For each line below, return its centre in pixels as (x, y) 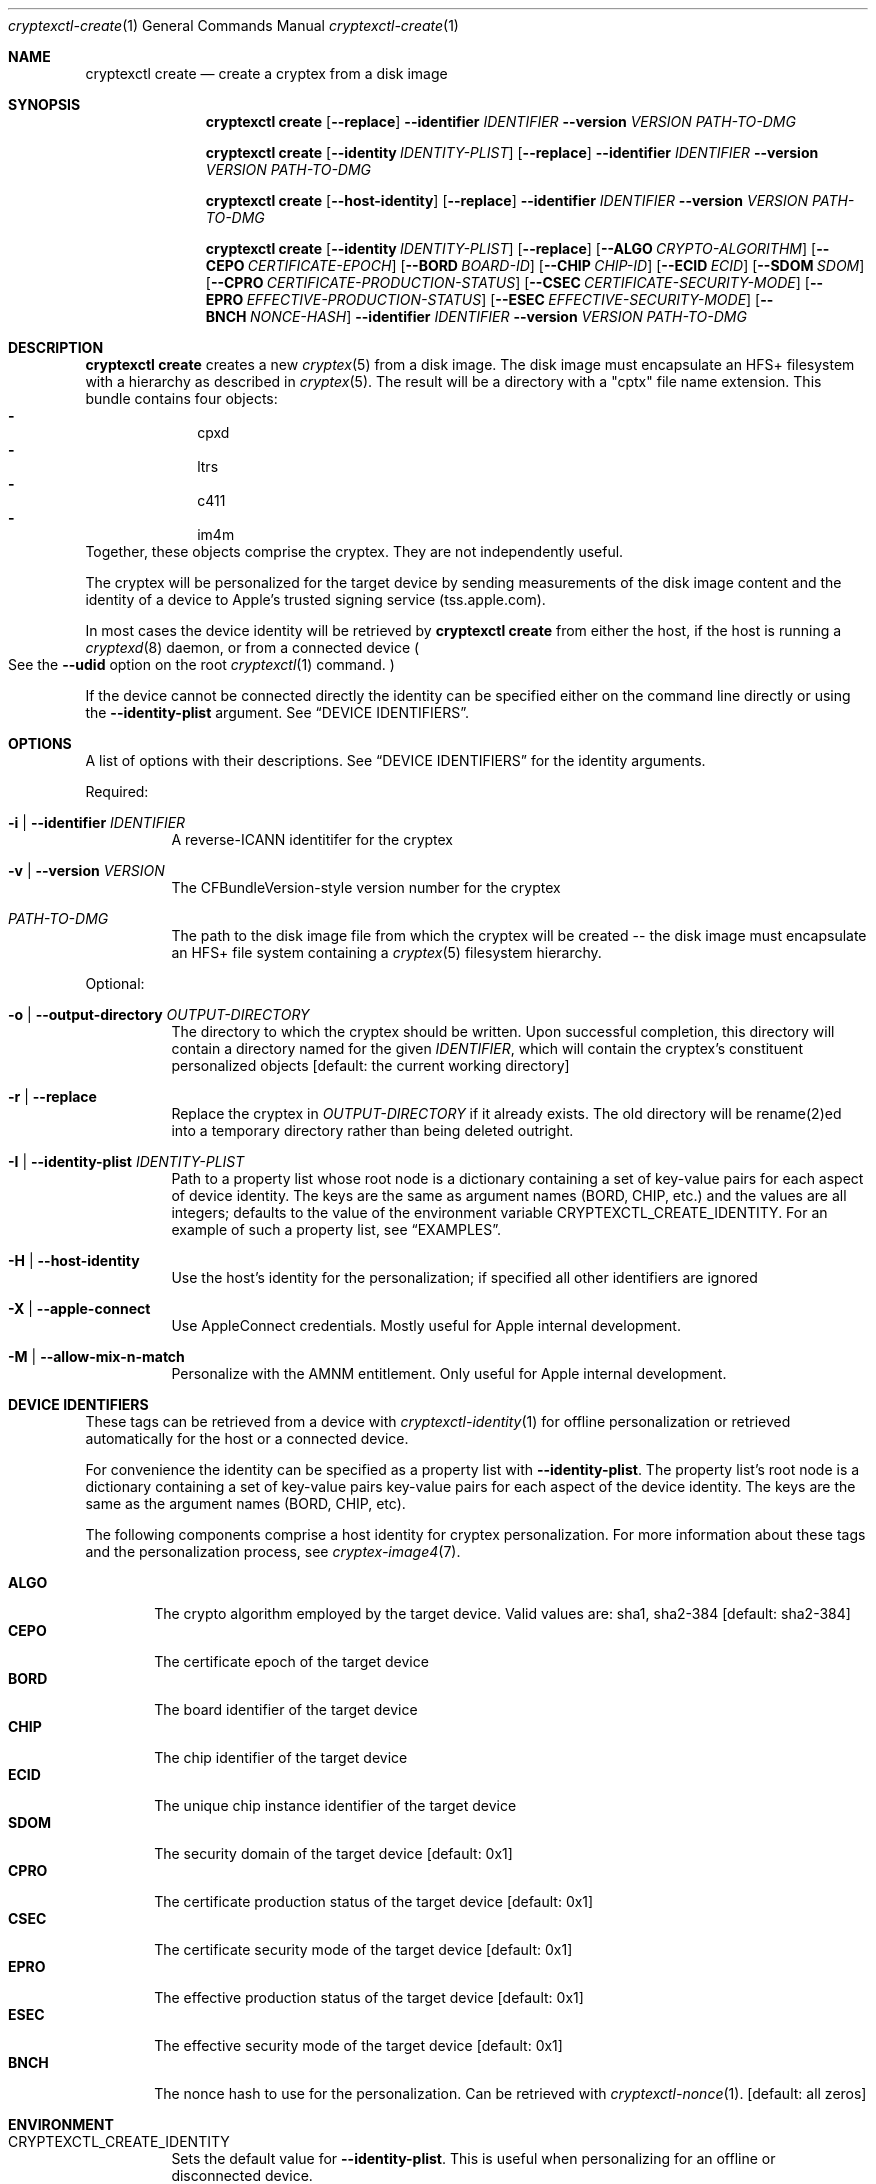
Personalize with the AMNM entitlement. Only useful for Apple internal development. (449, 1373)
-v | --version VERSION (86, 870)
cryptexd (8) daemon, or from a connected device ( (252, 647)
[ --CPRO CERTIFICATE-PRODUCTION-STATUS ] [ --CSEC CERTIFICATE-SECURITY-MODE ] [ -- (514, 282)
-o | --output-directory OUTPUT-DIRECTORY (159, 1014)
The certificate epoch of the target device (291, 1661)
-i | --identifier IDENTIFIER (97, 822)
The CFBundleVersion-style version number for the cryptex (366, 887)
